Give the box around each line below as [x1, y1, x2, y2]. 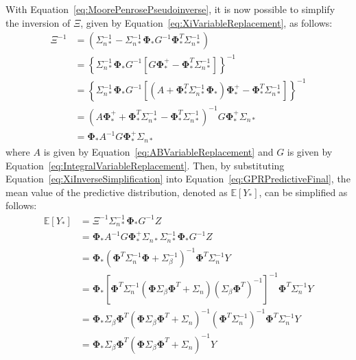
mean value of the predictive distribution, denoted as [5, 184, 228, 199]
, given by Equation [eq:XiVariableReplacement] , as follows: [80, 15, 333, 29]
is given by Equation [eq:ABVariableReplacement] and [43, 145, 274, 159]
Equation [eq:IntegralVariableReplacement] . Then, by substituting [5, 158, 285, 172]
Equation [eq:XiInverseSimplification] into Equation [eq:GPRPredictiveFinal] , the [5, 171, 351, 186]
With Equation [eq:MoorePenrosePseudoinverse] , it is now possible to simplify [5, 2, 335, 16]
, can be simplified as [259, 184, 348, 199]
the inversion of [5, 15, 71, 29]
